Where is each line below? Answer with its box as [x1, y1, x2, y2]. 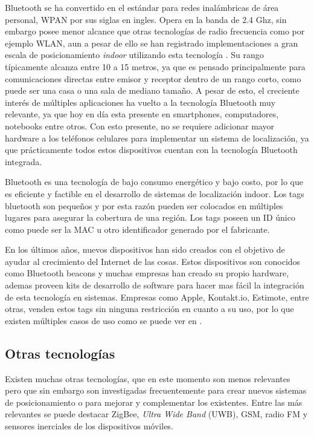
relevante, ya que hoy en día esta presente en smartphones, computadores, [5, 108, 279, 120]
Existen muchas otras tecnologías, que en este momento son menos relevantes [5, 372, 290, 385]
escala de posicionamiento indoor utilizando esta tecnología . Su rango [5, 48, 264, 61]
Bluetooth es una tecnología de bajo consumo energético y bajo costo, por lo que [5, 175, 303, 188]
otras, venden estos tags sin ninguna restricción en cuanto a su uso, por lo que [5, 302, 294, 315]
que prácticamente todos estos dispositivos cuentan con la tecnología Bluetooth [5, 143, 298, 156]
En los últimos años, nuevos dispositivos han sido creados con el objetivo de [5, 243, 285, 256]
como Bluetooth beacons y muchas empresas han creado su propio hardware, [5, 267, 289, 279]
